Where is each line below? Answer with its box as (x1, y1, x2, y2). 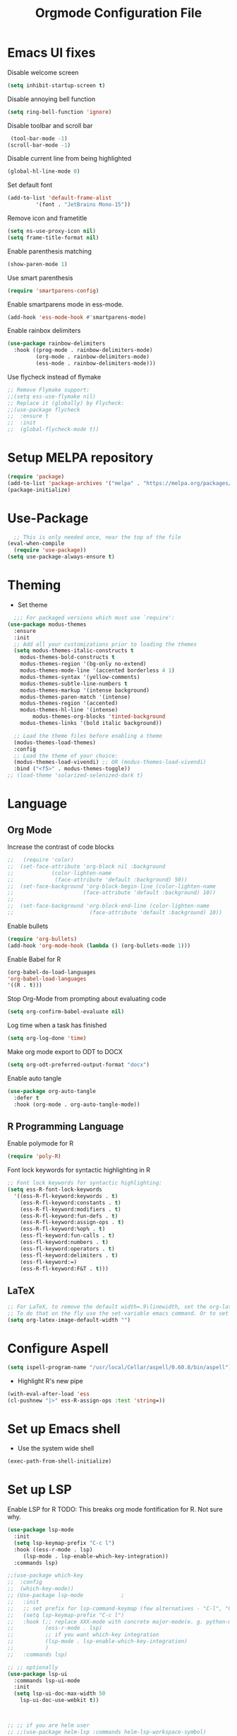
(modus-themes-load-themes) (13, 738, 97, 746)
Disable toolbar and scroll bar (7, 121, 93, 130)
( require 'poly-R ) (7, 1153, 61, 1160)
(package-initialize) (7, 486, 71, 493)
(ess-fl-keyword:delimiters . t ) (20, 1252, 119, 1259)
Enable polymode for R (7, 1139, 74, 1148)
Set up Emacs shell (7, 1421, 121, 1437)
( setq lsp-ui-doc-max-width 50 (13, 1690, 106, 1697)
